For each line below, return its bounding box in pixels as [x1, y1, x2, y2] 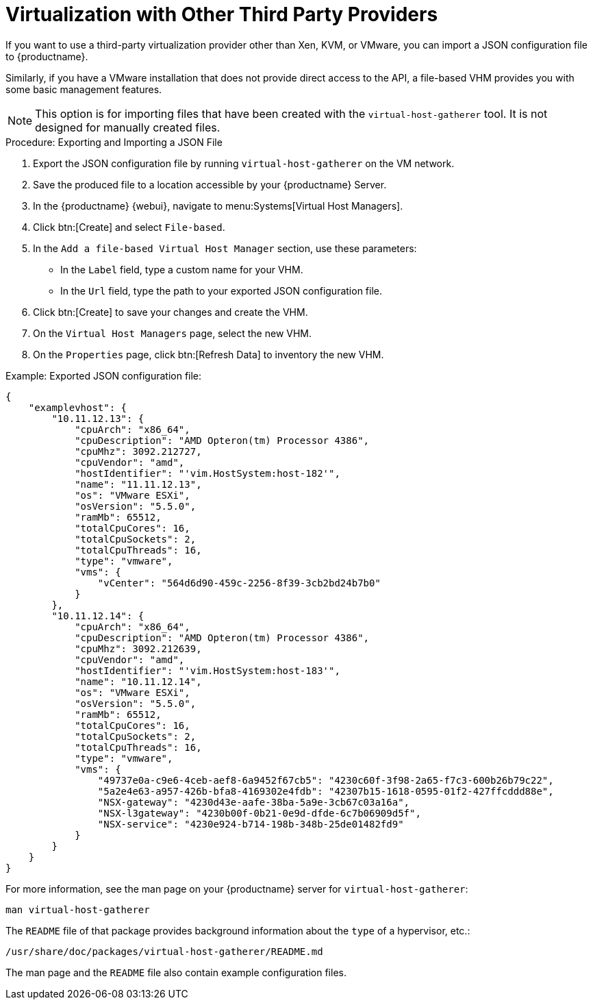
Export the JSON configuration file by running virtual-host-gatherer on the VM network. [33, 157, 455, 169]
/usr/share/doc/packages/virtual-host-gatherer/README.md [5, 945, 323, 957]
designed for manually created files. [35, 120, 220, 134]
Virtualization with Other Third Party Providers [5, 3, 438, 26]
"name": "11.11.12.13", [75, 478, 202, 490]
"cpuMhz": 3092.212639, [75, 643, 202, 654]
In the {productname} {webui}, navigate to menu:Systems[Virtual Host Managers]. [33, 199, 403, 212]
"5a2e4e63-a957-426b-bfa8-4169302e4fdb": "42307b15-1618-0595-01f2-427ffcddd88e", [97, 785, 554, 797]
